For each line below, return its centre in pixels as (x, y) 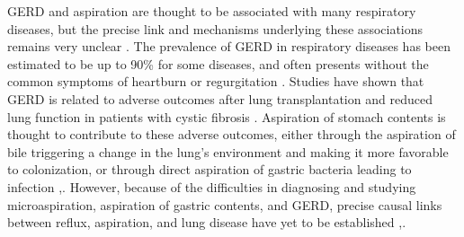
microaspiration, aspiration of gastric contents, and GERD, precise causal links (225, 204)
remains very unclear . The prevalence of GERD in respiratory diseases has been (229, 46)
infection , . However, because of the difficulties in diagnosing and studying (212, 186)
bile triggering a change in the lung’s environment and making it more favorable (228, 151)
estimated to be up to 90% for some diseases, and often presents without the (218, 63)
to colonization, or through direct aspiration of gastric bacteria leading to (210, 169)
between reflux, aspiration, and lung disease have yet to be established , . (207, 222)
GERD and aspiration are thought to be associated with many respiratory (212, 11)
